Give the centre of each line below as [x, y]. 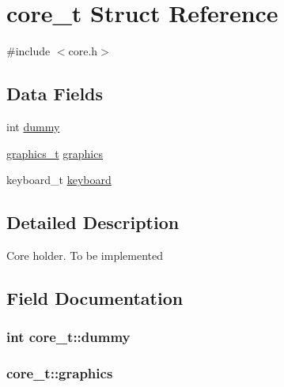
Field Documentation [95, 297]
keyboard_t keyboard [59, 180]
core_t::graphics [60, 373]
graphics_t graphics [55, 153]
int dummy [33, 126]
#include [28, 51]
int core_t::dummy [68, 337]
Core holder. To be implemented [85, 255]
